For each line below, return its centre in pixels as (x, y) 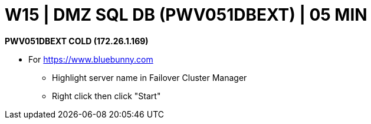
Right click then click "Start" (106, 96)
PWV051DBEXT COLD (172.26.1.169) (77, 41)
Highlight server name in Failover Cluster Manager (150, 77)
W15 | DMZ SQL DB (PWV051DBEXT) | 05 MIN (186, 15)
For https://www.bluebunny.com (91, 59)
